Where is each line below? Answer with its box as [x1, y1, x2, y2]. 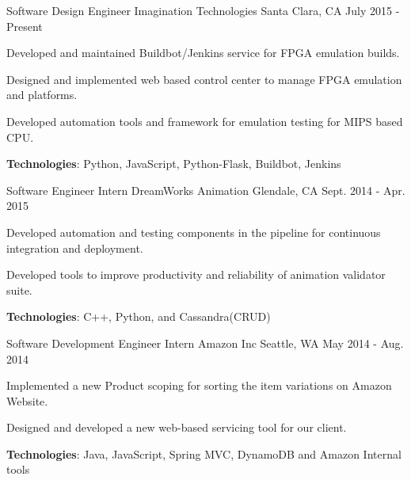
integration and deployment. [6, 239, 143, 256]
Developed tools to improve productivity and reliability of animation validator [6, 266, 386, 283]
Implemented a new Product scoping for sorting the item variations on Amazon [6, 377, 392, 394]
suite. [6, 281, 32, 298]
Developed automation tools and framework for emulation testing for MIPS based [6, 112, 403, 129]
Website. [6, 392, 48, 409]
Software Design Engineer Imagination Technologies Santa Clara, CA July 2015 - [6, 2, 400, 18]
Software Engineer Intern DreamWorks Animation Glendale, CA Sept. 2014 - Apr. [6, 181, 405, 198]
